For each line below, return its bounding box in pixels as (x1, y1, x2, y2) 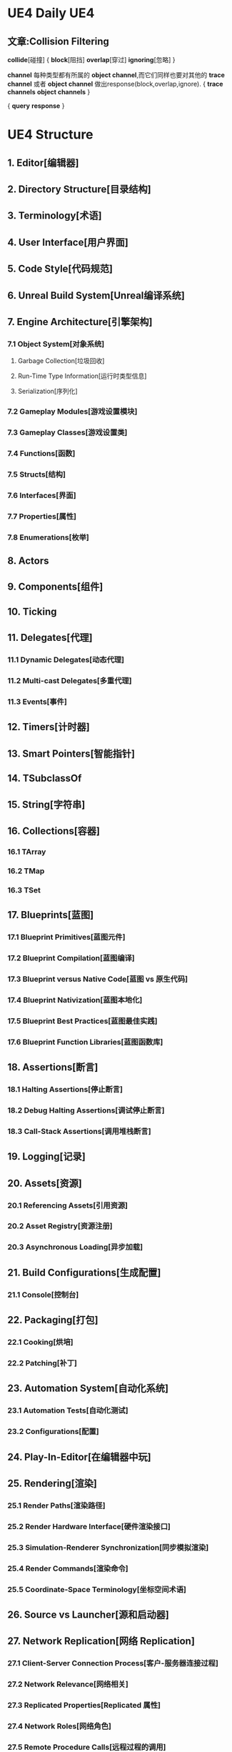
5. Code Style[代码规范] (7, 263, 113, 275)
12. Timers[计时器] (7, 721, 91, 733)
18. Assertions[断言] (7, 1061, 99, 1073)
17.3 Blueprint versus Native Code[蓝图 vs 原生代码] (7, 974, 188, 984)
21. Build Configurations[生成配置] (7, 1266, 161, 1278)
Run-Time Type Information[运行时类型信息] (17, 372, 147, 380)
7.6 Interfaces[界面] (7, 490, 76, 500)
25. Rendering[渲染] (7, 1477, 98, 1489)
